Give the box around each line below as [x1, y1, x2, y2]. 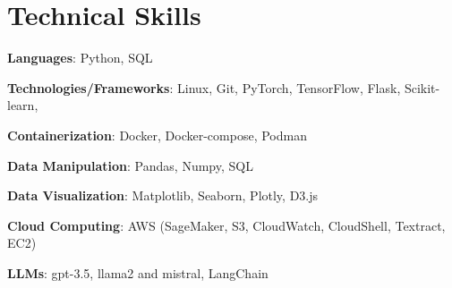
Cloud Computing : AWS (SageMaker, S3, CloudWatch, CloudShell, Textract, [7, 216, 446, 234]
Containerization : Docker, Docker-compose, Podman [7, 125, 307, 144]
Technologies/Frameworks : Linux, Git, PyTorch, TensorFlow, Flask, [7, 78, 401, 97]
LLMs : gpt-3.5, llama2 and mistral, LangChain [7, 263, 269, 282]
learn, [7, 96, 38, 114]
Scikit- [404, 78, 440, 97]
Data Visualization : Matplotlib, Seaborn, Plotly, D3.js [7, 186, 319, 205]
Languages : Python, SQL [7, 48, 153, 67]
